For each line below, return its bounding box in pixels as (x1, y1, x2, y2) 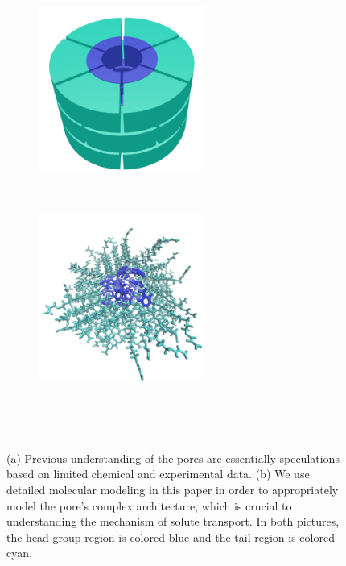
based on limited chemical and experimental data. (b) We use (6, 465, 310, 482)
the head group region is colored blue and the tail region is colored (6, 528, 335, 545)
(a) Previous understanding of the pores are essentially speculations (6, 449, 340, 466)
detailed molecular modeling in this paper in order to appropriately (6, 481, 339, 497)
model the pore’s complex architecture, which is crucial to (6, 497, 292, 514)
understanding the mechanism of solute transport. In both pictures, (6, 513, 340, 530)
